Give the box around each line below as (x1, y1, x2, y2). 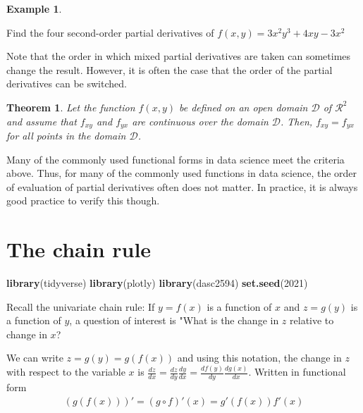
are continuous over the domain (132, 113, 269, 128)
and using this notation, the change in (177, 350, 342, 365)
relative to (290, 313, 334, 328)
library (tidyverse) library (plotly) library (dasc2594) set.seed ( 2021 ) (6, 276, 308, 290)
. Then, (281, 113, 313, 128)
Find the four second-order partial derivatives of (6, 25, 214, 39)
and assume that (6, 113, 77, 128)
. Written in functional (248, 364, 346, 379)
